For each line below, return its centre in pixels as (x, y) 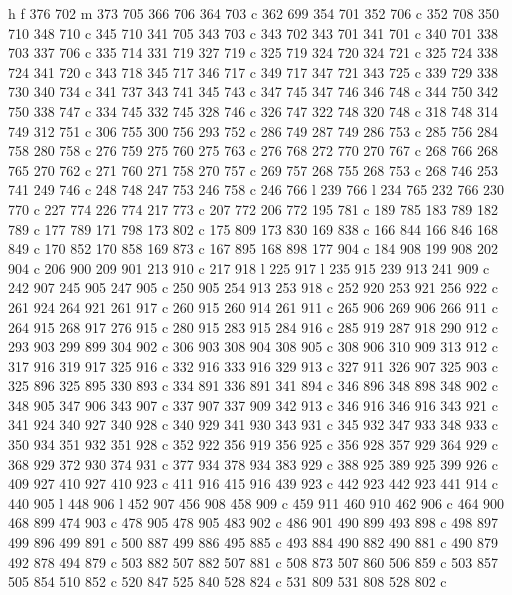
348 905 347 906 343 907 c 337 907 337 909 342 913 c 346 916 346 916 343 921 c (253, 404)
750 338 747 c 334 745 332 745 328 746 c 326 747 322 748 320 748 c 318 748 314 (253, 110)
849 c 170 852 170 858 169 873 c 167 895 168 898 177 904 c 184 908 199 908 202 (253, 248)
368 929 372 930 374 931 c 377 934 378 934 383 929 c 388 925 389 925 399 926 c (253, 463)
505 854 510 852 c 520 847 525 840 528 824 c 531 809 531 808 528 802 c (227, 581)
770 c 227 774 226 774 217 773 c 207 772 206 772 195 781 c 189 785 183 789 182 (253, 208)
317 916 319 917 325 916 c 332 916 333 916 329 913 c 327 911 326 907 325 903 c (253, 365)
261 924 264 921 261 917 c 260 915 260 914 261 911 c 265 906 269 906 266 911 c (253, 306)
